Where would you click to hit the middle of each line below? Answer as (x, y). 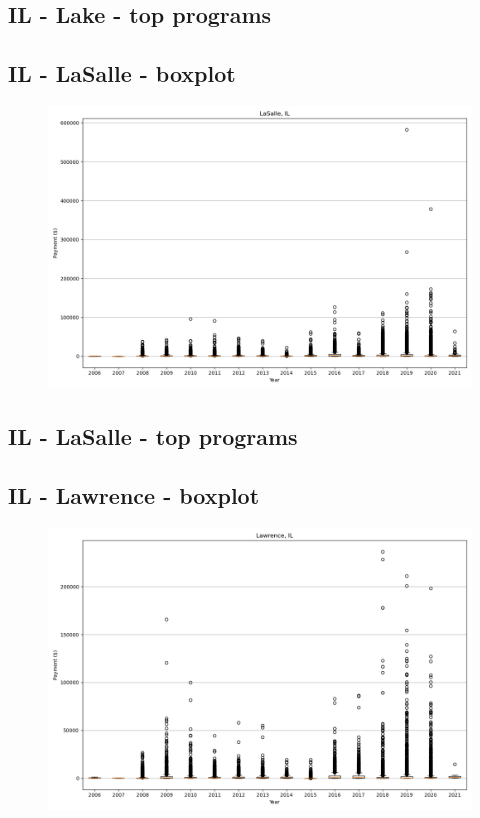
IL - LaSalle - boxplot (122, 73)
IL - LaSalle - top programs (153, 436)
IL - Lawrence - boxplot (134, 495)
